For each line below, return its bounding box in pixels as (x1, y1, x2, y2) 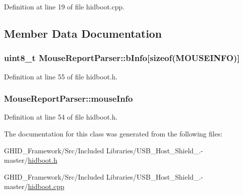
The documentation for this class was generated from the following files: (4, 129, 223, 138)
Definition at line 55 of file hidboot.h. (4, 71, 118, 81)
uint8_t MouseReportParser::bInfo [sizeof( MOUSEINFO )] (4, 52, 240, 64)
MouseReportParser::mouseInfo (4, 92, 133, 105)
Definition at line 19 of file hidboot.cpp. (4, 1, 124, 11)
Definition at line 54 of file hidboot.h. (4, 112, 118, 122)
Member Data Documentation (4, 25, 162, 41)
